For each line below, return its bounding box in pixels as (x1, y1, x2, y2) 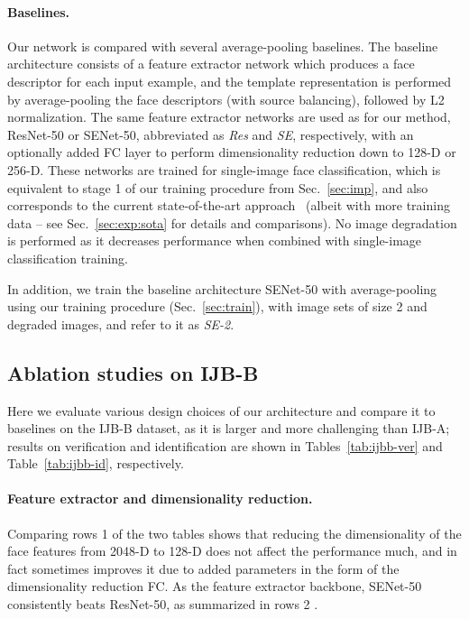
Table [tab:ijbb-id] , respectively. (7, 454, 184, 473)
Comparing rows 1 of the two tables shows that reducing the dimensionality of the (7, 523, 462, 542)
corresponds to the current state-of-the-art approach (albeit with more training (7, 196, 450, 215)
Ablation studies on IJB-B (7, 358, 259, 386)
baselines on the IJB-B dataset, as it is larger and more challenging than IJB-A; (7, 419, 450, 438)
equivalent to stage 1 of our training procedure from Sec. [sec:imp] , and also (7, 178, 428, 197)
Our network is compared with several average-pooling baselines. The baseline (7, 36, 438, 55)
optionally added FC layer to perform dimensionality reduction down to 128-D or (7, 143, 456, 162)
